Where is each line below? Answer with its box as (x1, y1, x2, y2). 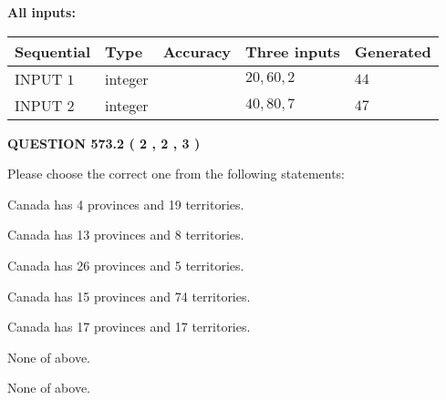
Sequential (15, 40, 91, 62)
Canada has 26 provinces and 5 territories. (7, 255, 244, 274)
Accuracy (162, 40, 232, 62)
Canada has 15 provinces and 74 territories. (7, 286, 251, 305)
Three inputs (245, 40, 340, 62)
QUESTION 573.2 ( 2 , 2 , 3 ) (7, 133, 201, 152)
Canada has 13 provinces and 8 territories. (7, 225, 244, 244)
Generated (354, 40, 431, 62)
